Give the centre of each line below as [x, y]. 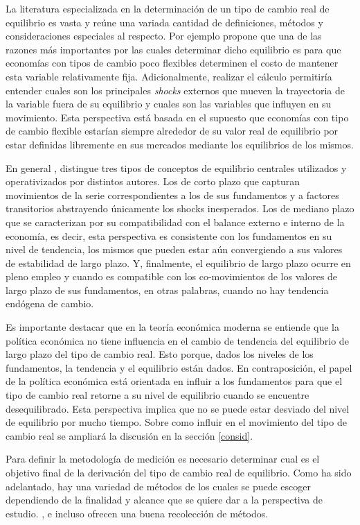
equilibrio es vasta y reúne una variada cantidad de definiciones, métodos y [164, 22]
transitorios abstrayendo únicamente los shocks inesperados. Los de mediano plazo [180, 208]
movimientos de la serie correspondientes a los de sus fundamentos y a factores [172, 195]
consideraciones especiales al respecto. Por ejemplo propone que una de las [164, 36]
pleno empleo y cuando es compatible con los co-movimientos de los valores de [172, 276]
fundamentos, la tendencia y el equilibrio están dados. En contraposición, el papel [179, 367]
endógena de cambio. [50, 303]
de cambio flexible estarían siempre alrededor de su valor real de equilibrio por [172, 131]
